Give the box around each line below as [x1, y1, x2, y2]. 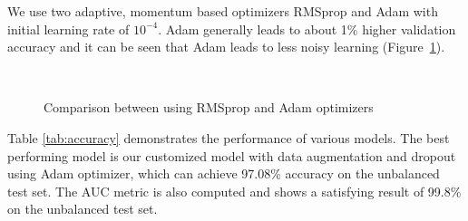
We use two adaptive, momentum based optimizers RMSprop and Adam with [7, 2, 438, 20]
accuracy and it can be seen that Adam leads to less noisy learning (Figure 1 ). [7, 37, 445, 56]
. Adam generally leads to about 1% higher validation [158, 19, 456, 38]
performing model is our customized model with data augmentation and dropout [7, 146, 456, 165]
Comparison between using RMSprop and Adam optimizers [44, 98, 374, 117]
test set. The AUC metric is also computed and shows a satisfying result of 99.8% [7, 181, 462, 200]
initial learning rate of [7, 19, 130, 38]
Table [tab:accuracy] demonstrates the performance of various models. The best [7, 128, 450, 147]
